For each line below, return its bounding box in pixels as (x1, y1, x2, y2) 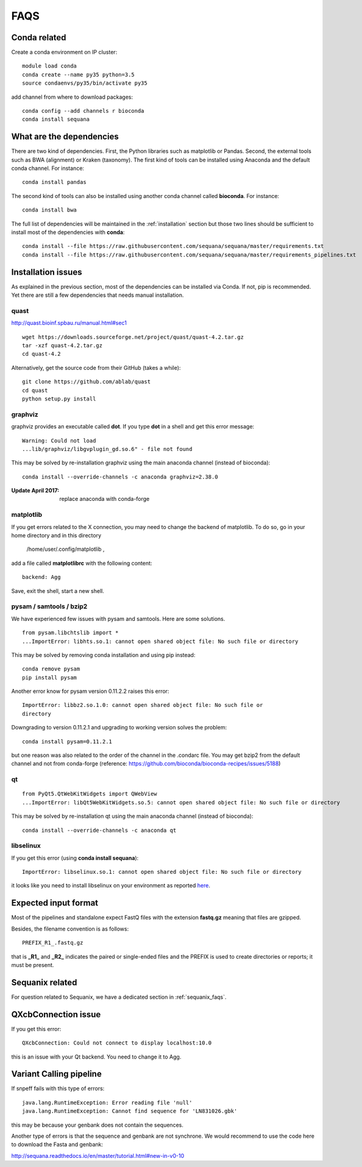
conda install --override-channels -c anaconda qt (22, 826, 177, 834)
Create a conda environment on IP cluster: (11, 49, 118, 56)
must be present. (11, 961, 54, 968)
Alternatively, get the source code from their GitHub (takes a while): (11, 364, 181, 371)
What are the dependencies (11, 132, 119, 142)
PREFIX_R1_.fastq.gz (22, 939, 83, 946)
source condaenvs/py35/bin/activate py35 (22, 80, 147, 87)
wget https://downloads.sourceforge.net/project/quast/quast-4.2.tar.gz (22, 333, 244, 341)
